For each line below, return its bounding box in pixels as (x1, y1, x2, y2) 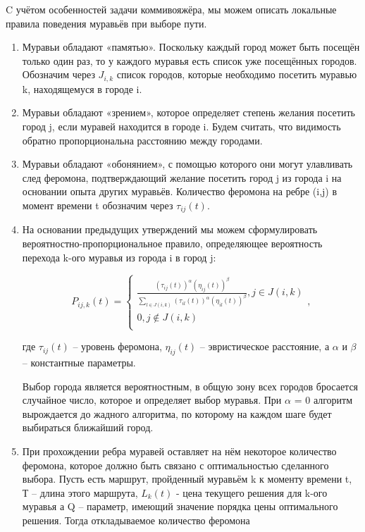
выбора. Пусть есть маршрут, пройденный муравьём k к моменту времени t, (22, 471, 352, 486)
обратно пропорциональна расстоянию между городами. (22, 132, 263, 147)
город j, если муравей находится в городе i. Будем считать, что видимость (22, 119, 341, 134)
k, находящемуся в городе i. (22, 81, 142, 96)
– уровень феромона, (73, 339, 162, 354)
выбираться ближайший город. (22, 420, 154, 435)
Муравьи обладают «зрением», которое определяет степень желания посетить (22, 105, 355, 120)
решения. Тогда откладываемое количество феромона (22, 512, 250, 527)
